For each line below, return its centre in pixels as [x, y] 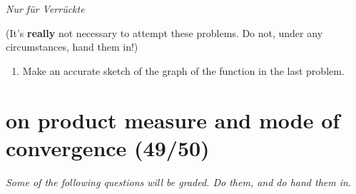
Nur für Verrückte [45, 9]
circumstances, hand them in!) [72, 47]
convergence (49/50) [108, 147]
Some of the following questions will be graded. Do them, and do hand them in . [178, 182]
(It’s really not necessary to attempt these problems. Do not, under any [164, 32]
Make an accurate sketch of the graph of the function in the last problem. [183, 70]
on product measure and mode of [173, 119]
